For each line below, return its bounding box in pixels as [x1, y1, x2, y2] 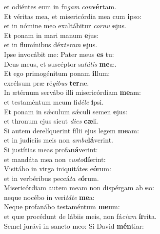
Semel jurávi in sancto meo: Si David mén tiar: [4, 220, 144, 231]
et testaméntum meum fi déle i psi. [4, 96, 104, 107]
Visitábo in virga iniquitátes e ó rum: [4, 163, 111, 174]
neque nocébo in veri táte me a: [4, 192, 95, 202]
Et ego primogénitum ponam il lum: [4, 68, 110, 78]
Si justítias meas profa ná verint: [4, 144, 98, 154]
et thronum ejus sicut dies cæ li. [4, 116, 99, 126]
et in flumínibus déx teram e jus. [4, 39, 98, 50]
